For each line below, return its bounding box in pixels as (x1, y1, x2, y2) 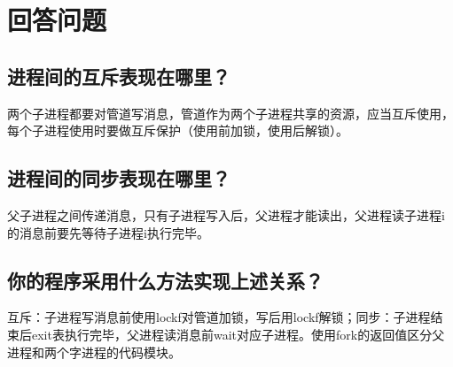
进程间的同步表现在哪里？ (7, 164, 230, 192)
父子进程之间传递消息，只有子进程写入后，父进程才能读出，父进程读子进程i (7, 205, 445, 224)
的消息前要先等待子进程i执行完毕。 (7, 223, 209, 241)
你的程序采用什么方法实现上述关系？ (7, 266, 324, 294)
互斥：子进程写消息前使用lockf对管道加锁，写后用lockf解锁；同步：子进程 (7, 308, 431, 326)
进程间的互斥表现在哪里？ (7, 62, 230, 89)
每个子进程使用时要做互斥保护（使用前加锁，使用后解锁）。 (7, 121, 348, 140)
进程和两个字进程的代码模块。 (7, 342, 181, 361)
